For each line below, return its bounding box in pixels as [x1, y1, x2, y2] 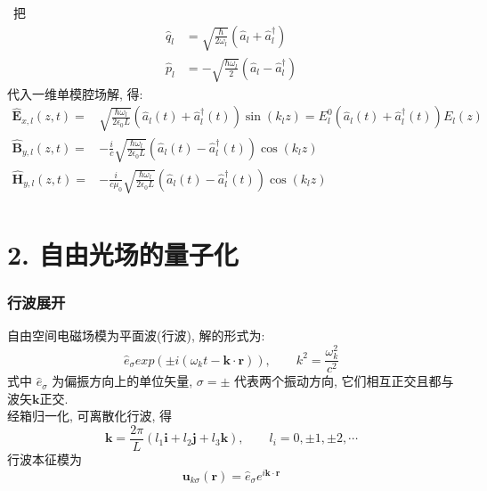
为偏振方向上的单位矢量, [52, 372, 193, 390]
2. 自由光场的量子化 [7, 235, 239, 272]
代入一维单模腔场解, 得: [7, 84, 143, 102]
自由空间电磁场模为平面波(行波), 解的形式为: [7, 326, 265, 345]
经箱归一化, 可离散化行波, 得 [7, 406, 173, 425]
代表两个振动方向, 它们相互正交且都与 [234, 372, 454, 390]
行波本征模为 [7, 450, 82, 469]
